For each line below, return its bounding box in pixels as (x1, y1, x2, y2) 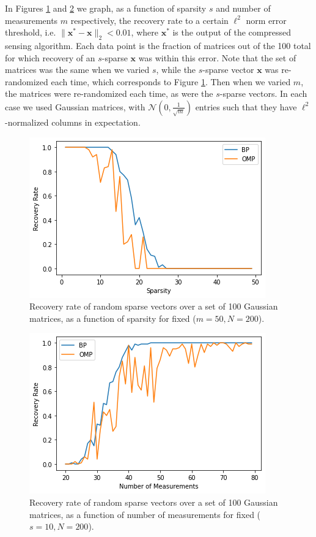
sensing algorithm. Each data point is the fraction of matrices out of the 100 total (5, 39, 311, 51)
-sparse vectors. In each (219, 87, 307, 100)
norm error (246, 13, 287, 26)
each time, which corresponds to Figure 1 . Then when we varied (51, 75, 291, 88)
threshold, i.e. (5, 26, 56, 39)
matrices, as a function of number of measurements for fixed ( (29, 508, 261, 520)
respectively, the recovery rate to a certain (70, 13, 229, 26)
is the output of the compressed (172, 26, 292, 39)
